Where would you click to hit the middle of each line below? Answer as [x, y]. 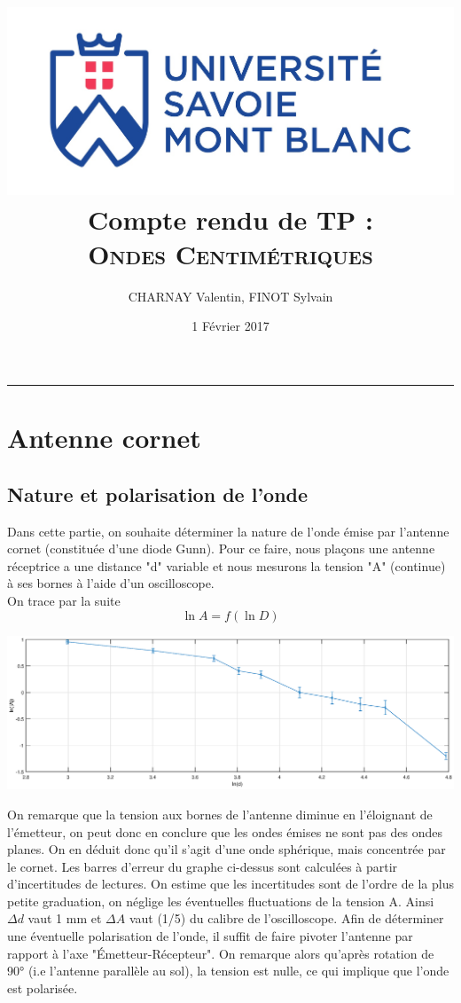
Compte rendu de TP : [230, 219]
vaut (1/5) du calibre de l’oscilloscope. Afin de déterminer [286, 918]
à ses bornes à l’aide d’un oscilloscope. [111, 583]
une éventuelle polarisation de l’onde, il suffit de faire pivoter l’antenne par [210, 936]
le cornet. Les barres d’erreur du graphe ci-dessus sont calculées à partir [203, 866]
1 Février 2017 [230, 326]
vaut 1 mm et [65, 918]
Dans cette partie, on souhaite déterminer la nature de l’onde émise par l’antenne [228, 531]
